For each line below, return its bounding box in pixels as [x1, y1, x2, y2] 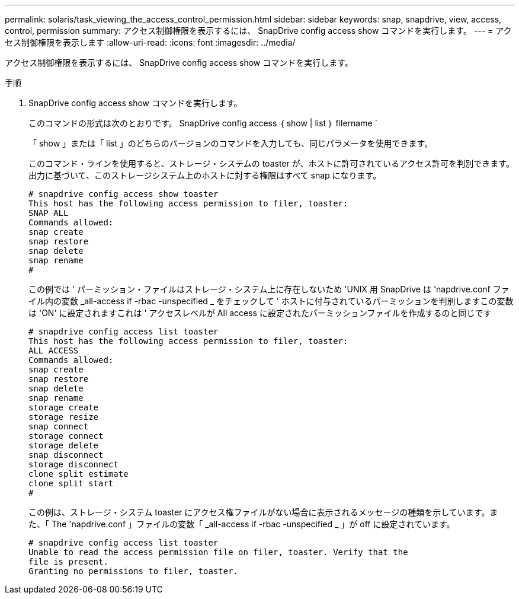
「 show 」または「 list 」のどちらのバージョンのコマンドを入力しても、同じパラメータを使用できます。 [28, 138, 433, 148]
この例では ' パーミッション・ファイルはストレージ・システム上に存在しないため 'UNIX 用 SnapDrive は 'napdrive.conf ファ [28, 284, 510, 294]
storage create [28, 403, 99, 412]
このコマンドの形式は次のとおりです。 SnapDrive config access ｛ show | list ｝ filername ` [28, 118, 378, 128]
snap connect [28, 422, 89, 431]
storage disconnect [28, 460, 118, 469]
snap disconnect [28, 450, 104, 460]
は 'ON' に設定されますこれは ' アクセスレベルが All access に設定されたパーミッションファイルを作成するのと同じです [28, 308, 492, 318]
